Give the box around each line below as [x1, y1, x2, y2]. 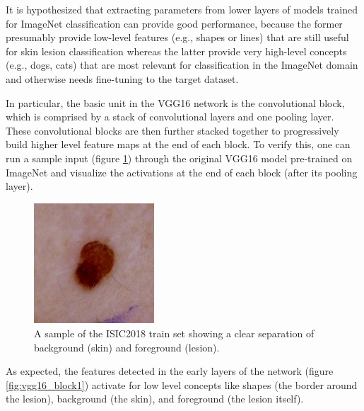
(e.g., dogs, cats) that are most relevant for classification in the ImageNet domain [6, 57, 358, 72]
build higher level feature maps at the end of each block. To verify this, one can [6, 137, 351, 152]
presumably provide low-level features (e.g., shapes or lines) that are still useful [6, 30, 349, 45]
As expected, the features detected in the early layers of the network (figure [6, 364, 334, 378]
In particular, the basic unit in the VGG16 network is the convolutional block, [6, 95, 345, 110]
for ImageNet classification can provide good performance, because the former [6, 16, 343, 30]
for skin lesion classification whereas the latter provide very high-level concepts [6, 43, 347, 58]
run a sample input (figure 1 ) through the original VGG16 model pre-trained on [6, 150, 353, 165]
